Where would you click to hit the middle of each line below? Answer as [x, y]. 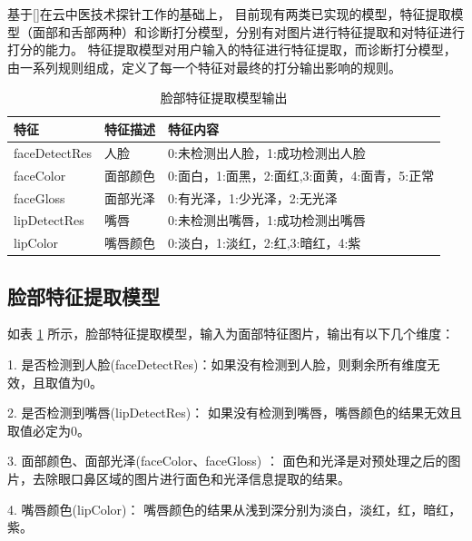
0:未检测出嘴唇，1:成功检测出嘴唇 [267, 220]
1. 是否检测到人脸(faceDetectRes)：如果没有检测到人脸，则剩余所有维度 [217, 364]
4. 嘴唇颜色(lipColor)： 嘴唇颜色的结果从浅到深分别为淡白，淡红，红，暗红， [235, 509]
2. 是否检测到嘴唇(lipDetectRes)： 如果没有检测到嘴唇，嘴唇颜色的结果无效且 [235, 413]
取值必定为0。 [49, 430]
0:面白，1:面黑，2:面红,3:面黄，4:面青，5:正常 [301, 175]
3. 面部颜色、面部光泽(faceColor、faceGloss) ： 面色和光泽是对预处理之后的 [228, 461]
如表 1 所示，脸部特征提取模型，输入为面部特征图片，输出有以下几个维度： [231, 334]
